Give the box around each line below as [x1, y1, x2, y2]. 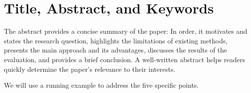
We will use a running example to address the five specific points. [4, 80, 199, 90]
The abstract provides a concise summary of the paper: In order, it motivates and [4, 26, 248, 36]
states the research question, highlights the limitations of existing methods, [4, 35, 228, 45]
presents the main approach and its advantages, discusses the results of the [4, 45, 227, 55]
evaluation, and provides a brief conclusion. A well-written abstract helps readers [4, 54, 246, 64]
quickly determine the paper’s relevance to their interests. [4, 64, 176, 74]
